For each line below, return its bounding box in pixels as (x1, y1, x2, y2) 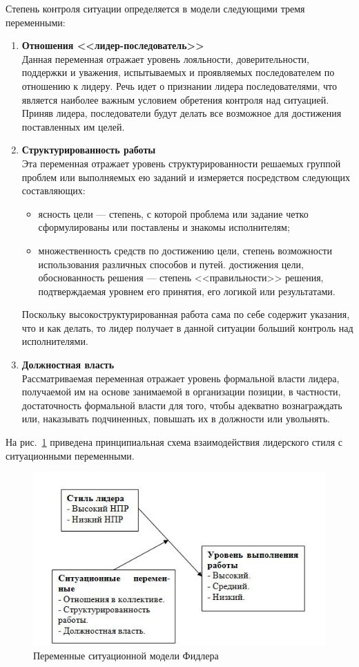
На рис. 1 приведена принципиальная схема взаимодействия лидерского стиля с (6, 435, 342, 449)
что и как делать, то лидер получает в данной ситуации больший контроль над (21, 320, 353, 335)
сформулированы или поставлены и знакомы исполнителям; (38, 220, 290, 234)
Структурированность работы (21, 142, 156, 157)
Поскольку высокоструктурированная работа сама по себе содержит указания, (21, 307, 350, 321)
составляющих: (21, 183, 86, 198)
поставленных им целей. (21, 119, 125, 133)
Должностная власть (21, 357, 115, 372)
